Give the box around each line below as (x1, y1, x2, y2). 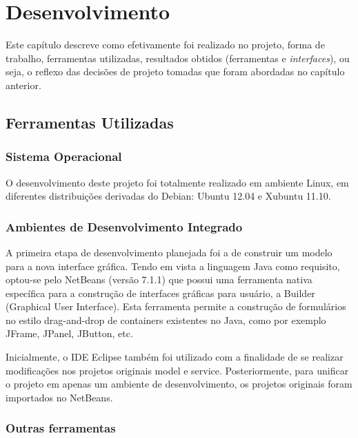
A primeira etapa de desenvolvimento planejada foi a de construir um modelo (6, 245, 332, 259)
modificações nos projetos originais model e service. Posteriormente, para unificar (6, 363, 349, 377)
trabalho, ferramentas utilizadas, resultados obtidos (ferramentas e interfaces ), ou (6, 50, 350, 65)
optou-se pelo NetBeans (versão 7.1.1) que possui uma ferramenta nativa (6, 272, 312, 287)
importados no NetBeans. (6, 390, 113, 404)
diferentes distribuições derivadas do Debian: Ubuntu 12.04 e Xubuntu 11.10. (6, 189, 331, 203)
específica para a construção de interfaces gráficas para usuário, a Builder (6, 285, 315, 300)
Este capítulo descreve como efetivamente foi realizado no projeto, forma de (6, 37, 325, 52)
